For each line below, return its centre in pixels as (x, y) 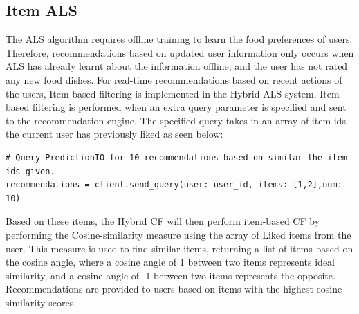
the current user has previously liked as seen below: (114, 134)
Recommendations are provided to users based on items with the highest (159, 289)
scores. (63, 302)
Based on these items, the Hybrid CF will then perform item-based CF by (163, 221)
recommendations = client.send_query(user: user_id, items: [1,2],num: (174, 185)
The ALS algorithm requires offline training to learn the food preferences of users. (179, 39)
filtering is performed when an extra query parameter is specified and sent (189, 107)
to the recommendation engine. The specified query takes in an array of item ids (176, 120)
